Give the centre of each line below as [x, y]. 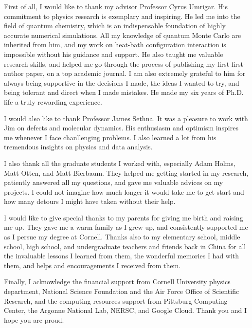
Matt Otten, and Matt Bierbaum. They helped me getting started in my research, [126, 173]
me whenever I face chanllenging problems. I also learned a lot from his [110, 137]
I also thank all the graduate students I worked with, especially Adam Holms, [120, 163]
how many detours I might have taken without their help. [90, 201]
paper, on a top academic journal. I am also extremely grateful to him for [136, 73]
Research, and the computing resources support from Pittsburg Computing [116, 301]
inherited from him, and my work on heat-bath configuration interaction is [115, 45]
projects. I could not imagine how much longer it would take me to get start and [124, 191]
